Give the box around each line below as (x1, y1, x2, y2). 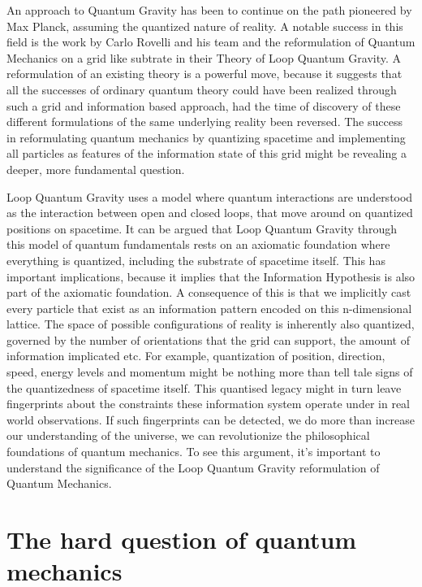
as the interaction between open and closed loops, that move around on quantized (6, 204, 413, 221)
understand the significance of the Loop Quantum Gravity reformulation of (6, 459, 380, 476)
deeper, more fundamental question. (6, 160, 185, 177)
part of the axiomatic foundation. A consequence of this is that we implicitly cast (6, 284, 411, 301)
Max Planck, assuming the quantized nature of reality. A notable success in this (6, 17, 403, 34)
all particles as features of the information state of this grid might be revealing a (6, 145, 407, 162)
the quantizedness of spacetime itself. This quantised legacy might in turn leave (6, 379, 402, 396)
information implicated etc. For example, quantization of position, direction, (6, 347, 385, 364)
